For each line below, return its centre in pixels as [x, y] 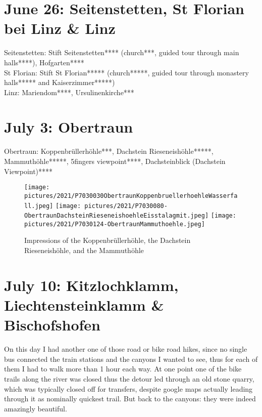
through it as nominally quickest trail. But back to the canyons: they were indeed [130, 399]
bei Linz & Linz [60, 28]
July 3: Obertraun [69, 127]
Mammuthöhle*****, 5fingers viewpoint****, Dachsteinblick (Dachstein [115, 161]
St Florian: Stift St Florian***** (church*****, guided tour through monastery [126, 72]
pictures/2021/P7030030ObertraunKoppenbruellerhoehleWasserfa [131, 196]
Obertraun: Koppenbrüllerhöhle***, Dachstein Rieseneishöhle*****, [109, 151]
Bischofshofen [52, 325]
